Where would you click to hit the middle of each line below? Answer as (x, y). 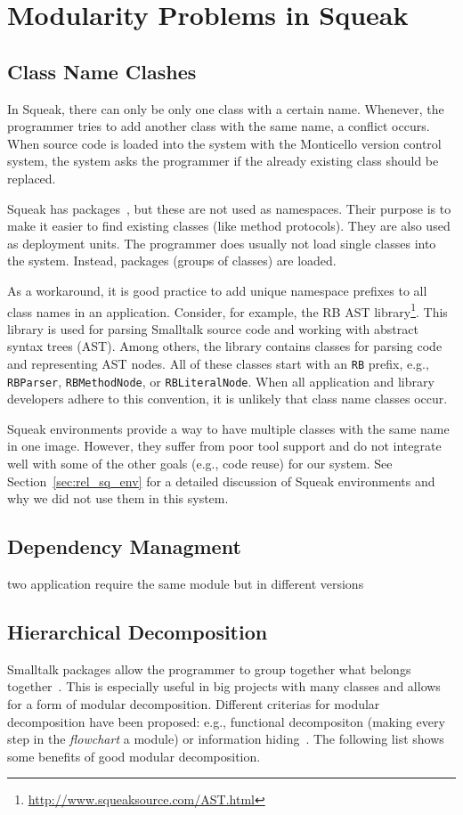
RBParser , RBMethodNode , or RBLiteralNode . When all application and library (221, 381)
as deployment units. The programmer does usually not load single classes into (222, 243)
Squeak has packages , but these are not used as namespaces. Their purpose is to (229, 208)
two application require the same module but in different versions (186, 584)
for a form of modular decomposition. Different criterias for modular (194, 704)
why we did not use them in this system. (118, 498)
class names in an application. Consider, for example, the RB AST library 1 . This (227, 310)
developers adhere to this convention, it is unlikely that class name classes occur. (227, 399)
